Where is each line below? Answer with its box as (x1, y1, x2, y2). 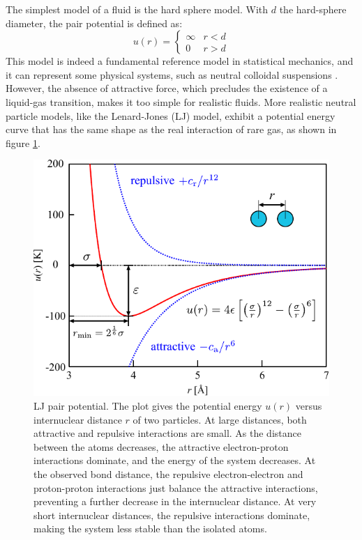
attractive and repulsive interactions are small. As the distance (33, 426, 301, 440)
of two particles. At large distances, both (133, 412, 307, 426)
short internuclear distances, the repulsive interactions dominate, (33, 507, 310, 522)
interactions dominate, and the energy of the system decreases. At (33, 453, 316, 468)
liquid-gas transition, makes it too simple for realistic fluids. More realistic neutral (6, 94, 356, 109)
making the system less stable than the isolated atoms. (33, 521, 267, 536)
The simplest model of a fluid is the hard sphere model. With (6, 2, 269, 16)
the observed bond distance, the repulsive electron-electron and (33, 466, 303, 481)
